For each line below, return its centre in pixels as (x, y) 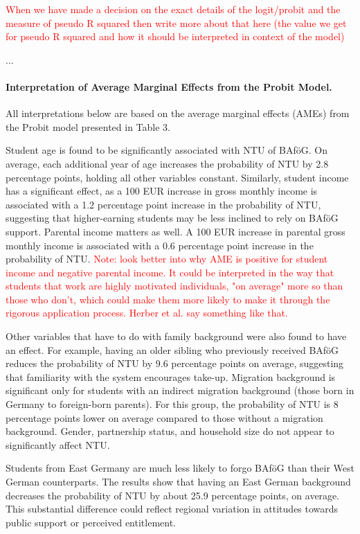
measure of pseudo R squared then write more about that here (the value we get (176, 23)
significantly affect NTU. (58, 444)
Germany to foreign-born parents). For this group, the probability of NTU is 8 (172, 404)
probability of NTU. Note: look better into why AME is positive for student (167, 259)
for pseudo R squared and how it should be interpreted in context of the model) (175, 36)
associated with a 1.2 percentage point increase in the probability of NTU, (163, 204)
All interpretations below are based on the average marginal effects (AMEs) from (178, 113)
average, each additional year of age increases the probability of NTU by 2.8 (167, 163)
